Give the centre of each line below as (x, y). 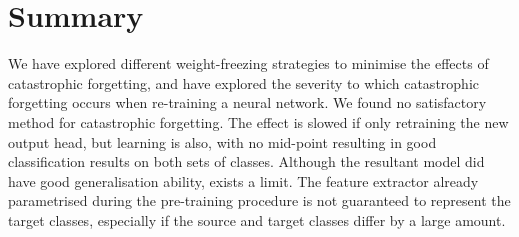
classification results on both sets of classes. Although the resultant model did (246, 161)
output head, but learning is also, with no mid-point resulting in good (222, 141)
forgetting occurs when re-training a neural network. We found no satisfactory (247, 102)
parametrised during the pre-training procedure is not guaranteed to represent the (259, 200)
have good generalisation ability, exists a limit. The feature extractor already (243, 180)
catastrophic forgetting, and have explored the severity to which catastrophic (243, 82)
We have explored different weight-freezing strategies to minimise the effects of (248, 63)
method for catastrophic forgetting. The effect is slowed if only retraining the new (258, 121)
